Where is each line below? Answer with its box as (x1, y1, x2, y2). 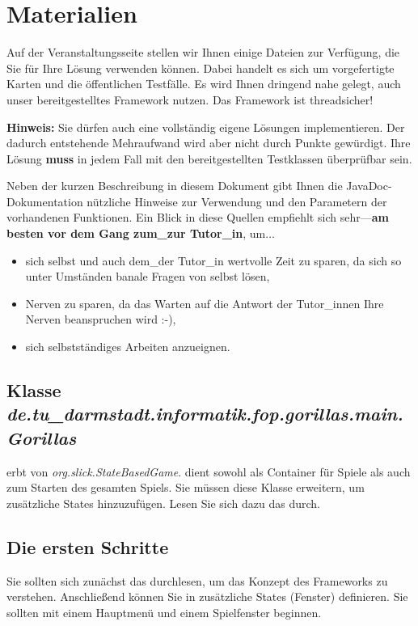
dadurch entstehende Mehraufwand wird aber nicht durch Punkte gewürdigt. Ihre (6, 134, 411, 151)
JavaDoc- (346, 177, 392, 194)
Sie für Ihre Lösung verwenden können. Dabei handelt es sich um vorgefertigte (6, 59, 395, 76)
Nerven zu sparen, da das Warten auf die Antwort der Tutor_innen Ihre (25, 294, 384, 311)
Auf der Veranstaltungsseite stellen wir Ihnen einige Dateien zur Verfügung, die (6, 44, 400, 61)
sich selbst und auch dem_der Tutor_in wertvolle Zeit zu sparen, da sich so (25, 252, 402, 269)
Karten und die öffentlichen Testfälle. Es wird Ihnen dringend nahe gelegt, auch (6, 75, 401, 92)
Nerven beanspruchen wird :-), (25, 311, 176, 328)
